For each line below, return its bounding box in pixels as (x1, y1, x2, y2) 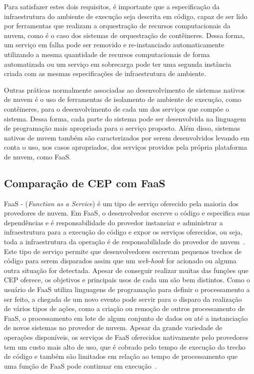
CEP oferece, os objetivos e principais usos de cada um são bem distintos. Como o (4, 275, 250, 285)
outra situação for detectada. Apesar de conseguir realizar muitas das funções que (4, 265, 249, 275)
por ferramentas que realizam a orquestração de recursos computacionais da (4, 20, 231, 31)
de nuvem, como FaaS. (4, 151, 71, 161)
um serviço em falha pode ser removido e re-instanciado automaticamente (4, 39, 225, 50)
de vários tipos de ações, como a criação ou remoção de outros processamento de (4, 303, 245, 314)
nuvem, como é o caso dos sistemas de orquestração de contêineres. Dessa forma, (4, 30, 245, 40)
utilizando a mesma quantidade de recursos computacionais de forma (4, 49, 210, 59)
